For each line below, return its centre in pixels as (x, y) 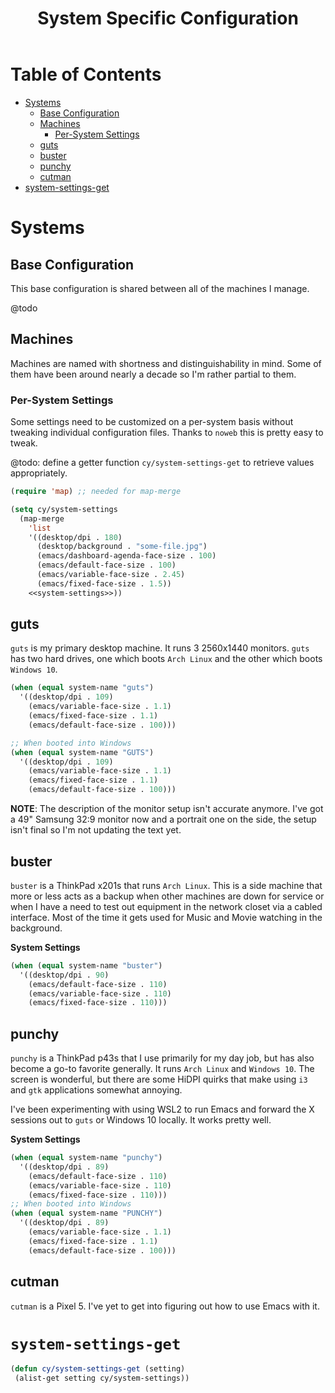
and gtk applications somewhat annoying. (96, 1090)
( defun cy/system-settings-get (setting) (98, 1369)
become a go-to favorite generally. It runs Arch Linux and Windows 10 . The (162, 1069)
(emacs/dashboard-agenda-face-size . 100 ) (126, 556)
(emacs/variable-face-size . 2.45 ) (111, 575)
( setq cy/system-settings (64, 509)
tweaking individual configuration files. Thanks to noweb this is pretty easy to (167, 433)
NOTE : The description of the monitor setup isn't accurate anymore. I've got (167, 809)
